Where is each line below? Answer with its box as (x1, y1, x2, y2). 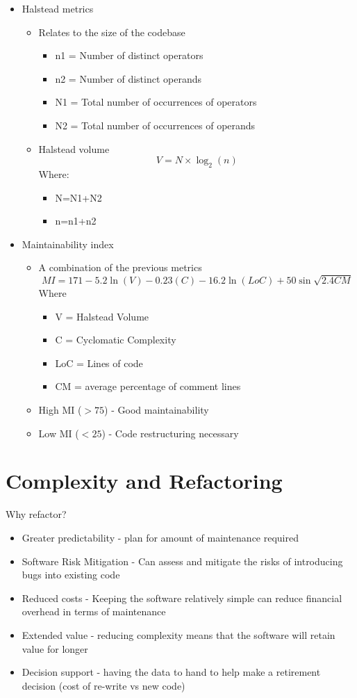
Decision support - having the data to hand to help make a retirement (22, 665, 321, 679)
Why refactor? (6, 507, 67, 521)
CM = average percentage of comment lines (55, 379, 241, 393)
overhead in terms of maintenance (22, 604, 166, 619)
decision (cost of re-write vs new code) (22, 678, 185, 692)
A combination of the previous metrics (38, 260, 202, 275)
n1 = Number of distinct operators (55, 48, 204, 63)
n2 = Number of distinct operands (55, 71, 202, 86)
